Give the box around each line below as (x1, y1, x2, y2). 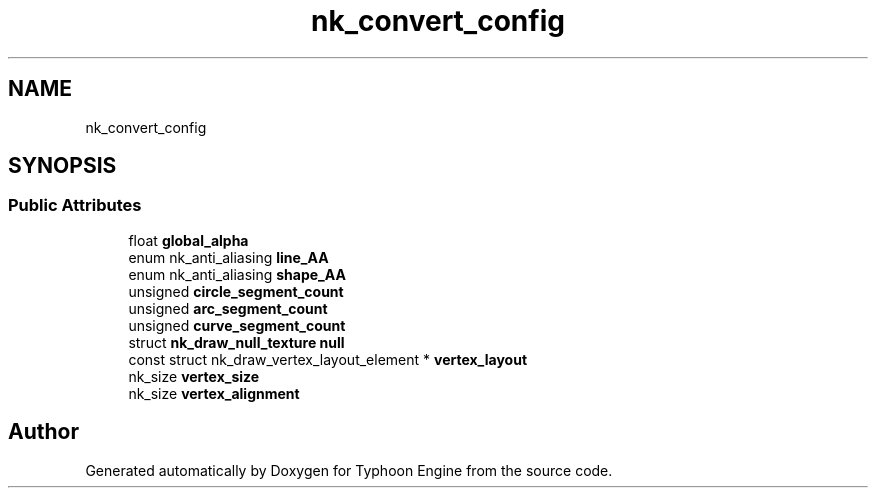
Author (8, 419, 79, 445)
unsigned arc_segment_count (128, 299, 328, 317)
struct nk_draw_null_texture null (128, 333, 345, 351)
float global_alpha (128, 231, 249, 249)
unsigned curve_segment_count (128, 316, 346, 334)
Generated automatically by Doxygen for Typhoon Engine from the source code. (85, 461, 613, 479)
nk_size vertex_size (128, 367, 260, 385)
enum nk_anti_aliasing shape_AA (128, 265, 346, 283)
